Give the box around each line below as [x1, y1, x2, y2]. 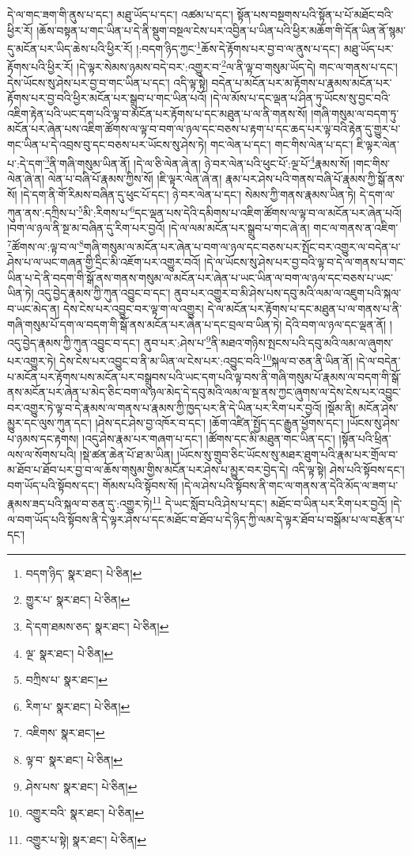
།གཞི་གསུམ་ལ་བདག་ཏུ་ [311, 105, 399, 121]
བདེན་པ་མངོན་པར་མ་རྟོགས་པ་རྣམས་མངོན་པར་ [211, 74, 392, 90]
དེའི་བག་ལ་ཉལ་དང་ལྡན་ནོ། [285, 315, 387, 332]
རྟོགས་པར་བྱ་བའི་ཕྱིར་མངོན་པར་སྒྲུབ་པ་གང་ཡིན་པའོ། [7, 90, 207, 106]
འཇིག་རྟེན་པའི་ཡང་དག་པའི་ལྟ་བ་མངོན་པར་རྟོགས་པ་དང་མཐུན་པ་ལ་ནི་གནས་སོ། [7, 105, 308, 121]
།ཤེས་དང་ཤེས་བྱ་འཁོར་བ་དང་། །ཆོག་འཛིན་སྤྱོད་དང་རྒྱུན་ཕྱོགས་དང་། [95, 415, 344, 431]
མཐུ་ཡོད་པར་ [343, 40, 394, 56]
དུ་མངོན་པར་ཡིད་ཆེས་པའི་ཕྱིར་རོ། [7, 40, 133, 56]
